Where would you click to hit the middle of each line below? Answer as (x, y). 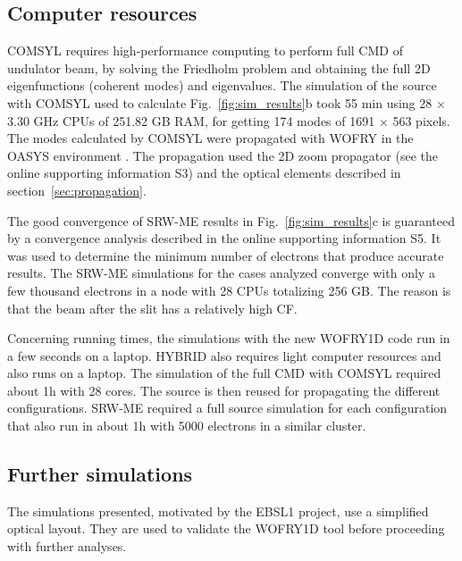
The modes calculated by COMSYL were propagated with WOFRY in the (210, 138)
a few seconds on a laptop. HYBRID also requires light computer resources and (224, 355)
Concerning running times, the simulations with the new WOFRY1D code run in (229, 338)
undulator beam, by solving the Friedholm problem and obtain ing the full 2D (219, 67)
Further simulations (100, 474)
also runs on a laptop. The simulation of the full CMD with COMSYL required (224, 373)
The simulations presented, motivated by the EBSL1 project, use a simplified (218, 511)
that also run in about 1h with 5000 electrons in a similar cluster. (187, 426)
